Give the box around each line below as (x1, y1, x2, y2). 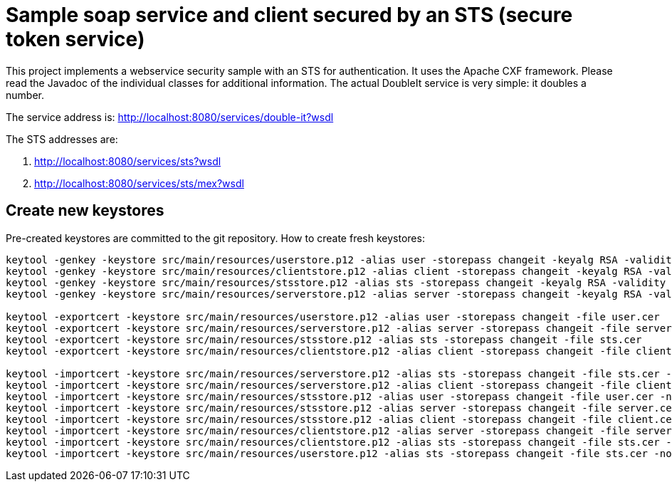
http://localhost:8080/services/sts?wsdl (34, 155, 221, 167)
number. (6, 88, 44, 101)
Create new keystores (6, 201, 164, 220)
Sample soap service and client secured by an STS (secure (6, 3, 573, 27)
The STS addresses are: (6, 132, 118, 145)
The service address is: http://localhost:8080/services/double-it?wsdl (6, 110, 334, 123)
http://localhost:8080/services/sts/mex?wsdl (34, 177, 244, 189)
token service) (6, 27, 145, 51)
